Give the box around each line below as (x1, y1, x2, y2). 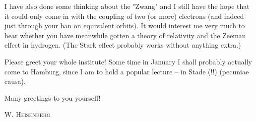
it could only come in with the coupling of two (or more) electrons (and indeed (4, 10, 244, 21)
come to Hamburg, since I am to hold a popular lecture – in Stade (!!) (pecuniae (4, 66, 249, 76)
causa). (4, 76, 26, 86)
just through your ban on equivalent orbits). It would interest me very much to (4, 20, 245, 31)
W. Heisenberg (4, 109, 51, 120)
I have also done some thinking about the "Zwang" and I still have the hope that (4, 1, 250, 11)
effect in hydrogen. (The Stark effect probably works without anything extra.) (4, 40, 241, 50)
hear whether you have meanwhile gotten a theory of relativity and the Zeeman (4, 30, 246, 40)
